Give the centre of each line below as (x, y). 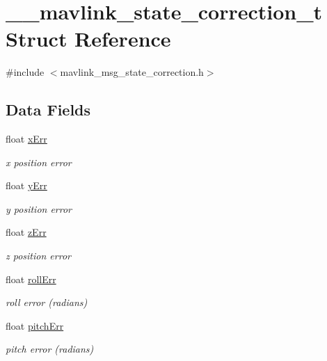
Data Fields (48, 110)
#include (25, 72)
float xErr (26, 139)
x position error (39, 162)
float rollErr (31, 279)
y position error (39, 208)
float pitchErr (35, 325)
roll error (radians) (47, 302)
